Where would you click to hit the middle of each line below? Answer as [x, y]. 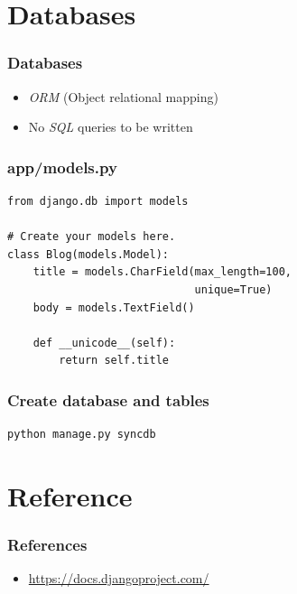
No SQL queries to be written [111, 127]
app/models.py [62, 167]
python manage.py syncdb [82, 435]
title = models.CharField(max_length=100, [162, 272]
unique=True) [233, 289]
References [47, 545]
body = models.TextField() [114, 307]
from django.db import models [98, 201]
